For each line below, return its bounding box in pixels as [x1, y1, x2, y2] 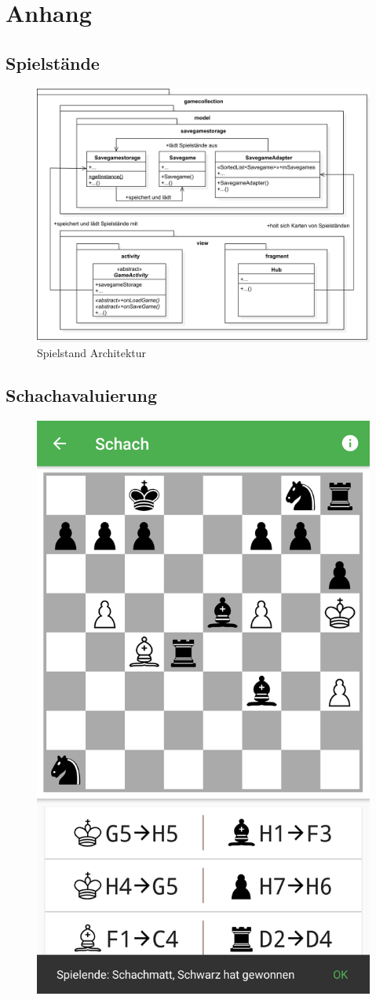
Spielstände [5, 50, 100, 75]
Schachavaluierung [5, 383, 158, 407]
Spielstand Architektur [37, 345, 147, 361]
